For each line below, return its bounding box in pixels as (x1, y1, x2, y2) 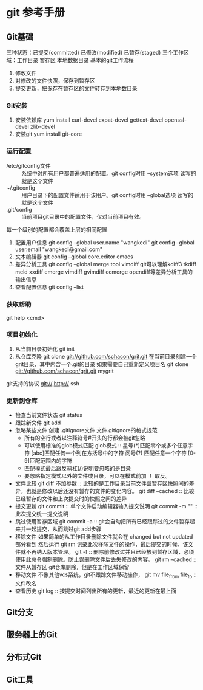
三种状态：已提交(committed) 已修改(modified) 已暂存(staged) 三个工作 (6, 49, 184, 56)
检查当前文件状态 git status (15, 412, 83, 419)
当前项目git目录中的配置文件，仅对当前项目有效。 (21, 213, 145, 220)
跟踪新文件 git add (15, 419, 61, 426)
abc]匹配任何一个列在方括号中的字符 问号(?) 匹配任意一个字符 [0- (33, 449, 196, 457)
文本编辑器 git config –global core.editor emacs (15, 253, 133, 260)
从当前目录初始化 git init (15, 345, 75, 353)
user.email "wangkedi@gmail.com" (15, 246, 103, 253)
